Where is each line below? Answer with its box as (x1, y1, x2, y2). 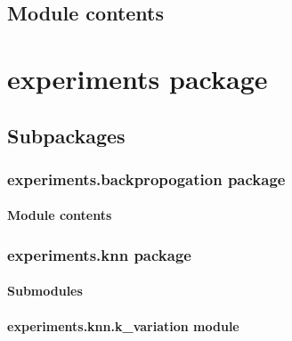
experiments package (7, 60, 268, 96)
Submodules (7, 281, 83, 300)
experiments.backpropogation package (7, 167, 286, 190)
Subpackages (7, 121, 126, 149)
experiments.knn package (7, 243, 191, 265)
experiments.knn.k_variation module (7, 316, 239, 335)
